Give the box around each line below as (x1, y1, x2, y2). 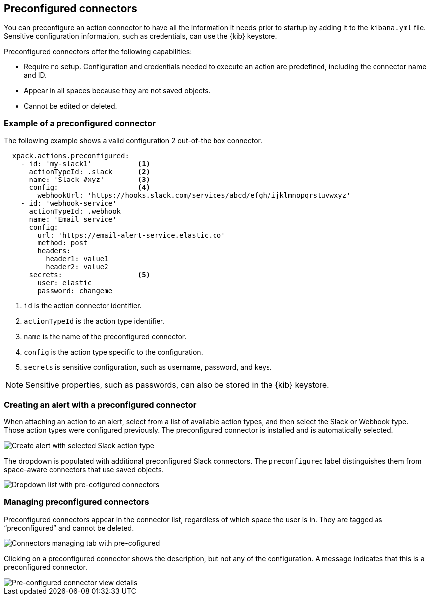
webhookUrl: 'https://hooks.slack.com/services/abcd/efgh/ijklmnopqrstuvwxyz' (37, 191, 351, 200)
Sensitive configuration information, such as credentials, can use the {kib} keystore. (4, 32, 277, 41)
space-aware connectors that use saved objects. (4, 465, 164, 474)
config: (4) (29, 183, 151, 192)
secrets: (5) (29, 271, 151, 279)
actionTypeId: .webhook (29, 207, 121, 216)
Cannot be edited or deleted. (24, 102, 117, 111)
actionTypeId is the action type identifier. (24, 317, 165, 326)
